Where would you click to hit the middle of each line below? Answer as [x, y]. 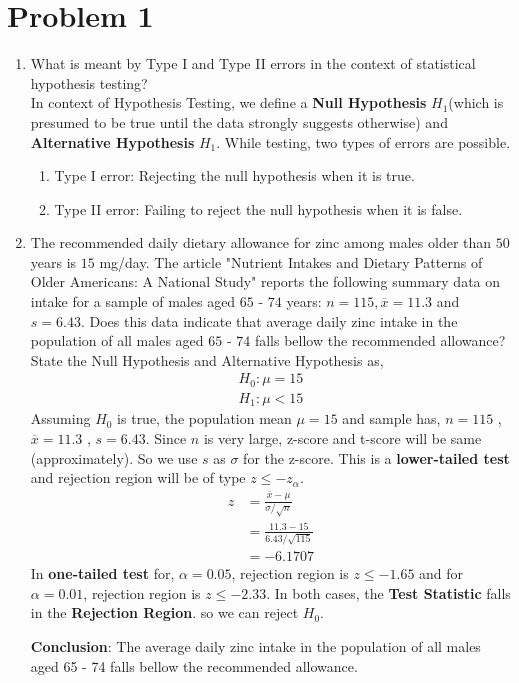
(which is [476, 102]
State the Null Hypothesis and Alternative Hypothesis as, [207, 359]
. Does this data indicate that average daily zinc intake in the [269, 320]
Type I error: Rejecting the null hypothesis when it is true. [234, 175]
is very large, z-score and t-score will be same [342, 438]
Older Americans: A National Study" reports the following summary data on [265, 281]
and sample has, [391, 418]
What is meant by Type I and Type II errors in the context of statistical [253, 63]
